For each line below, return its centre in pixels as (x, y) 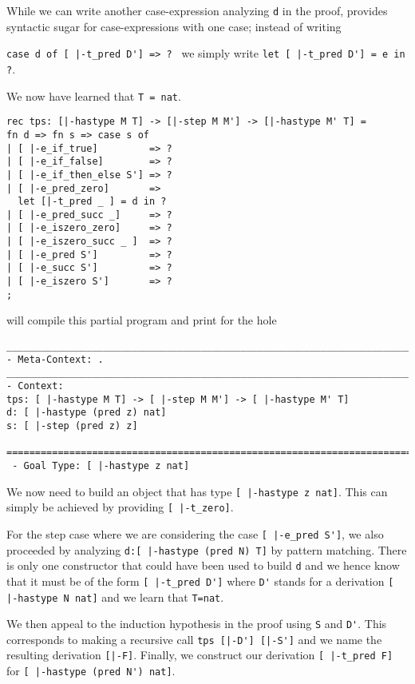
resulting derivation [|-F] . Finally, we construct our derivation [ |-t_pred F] (200, 655)
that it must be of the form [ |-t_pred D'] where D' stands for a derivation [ (200, 581)
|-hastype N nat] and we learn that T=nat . (115, 597)
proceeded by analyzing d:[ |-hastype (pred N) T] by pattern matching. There (207, 549)
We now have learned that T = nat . (94, 95)
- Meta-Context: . (55, 359)
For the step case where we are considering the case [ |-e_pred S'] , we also (195, 533)
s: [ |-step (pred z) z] (72, 426)
